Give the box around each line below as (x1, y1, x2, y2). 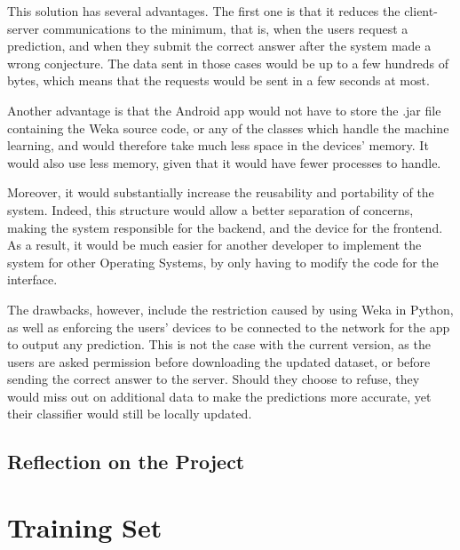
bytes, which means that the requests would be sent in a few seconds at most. (7, 71, 430, 90)
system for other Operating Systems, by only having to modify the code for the (7, 252, 439, 271)
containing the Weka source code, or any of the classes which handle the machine (7, 118, 449, 137)
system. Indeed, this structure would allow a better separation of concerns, (7, 200, 414, 219)
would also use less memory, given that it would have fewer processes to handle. (7, 153, 441, 171)
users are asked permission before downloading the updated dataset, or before (7, 352, 431, 371)
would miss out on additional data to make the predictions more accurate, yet (7, 387, 432, 405)
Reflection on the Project (7, 448, 245, 475)
